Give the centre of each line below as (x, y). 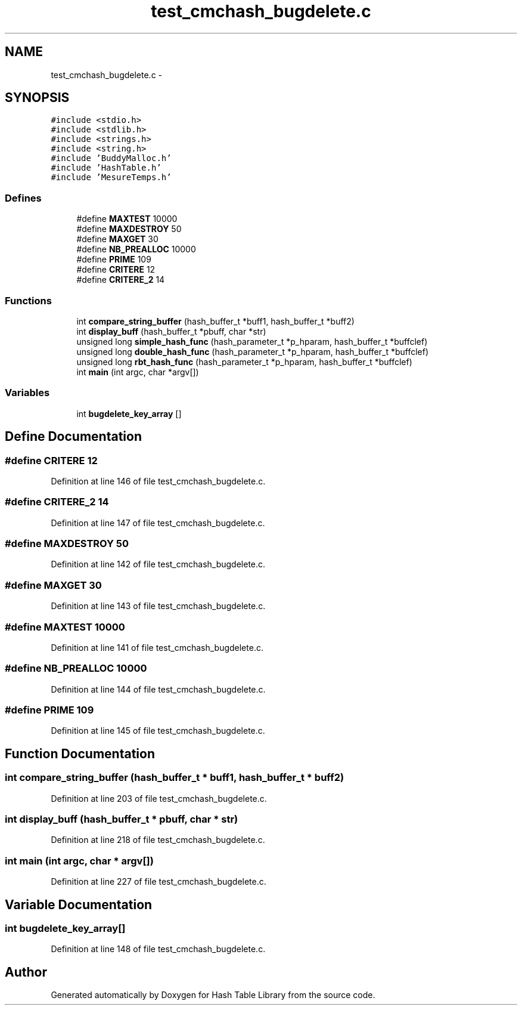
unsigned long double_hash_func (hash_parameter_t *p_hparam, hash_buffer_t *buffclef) (253, 351)
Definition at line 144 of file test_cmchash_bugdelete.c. (158, 689)
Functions (28, 300)
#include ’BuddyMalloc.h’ (111, 158)
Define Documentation (73, 437)
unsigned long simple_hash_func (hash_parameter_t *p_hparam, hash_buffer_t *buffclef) (252, 341)
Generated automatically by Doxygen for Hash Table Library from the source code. (213, 995)
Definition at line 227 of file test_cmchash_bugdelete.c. (159, 882)
